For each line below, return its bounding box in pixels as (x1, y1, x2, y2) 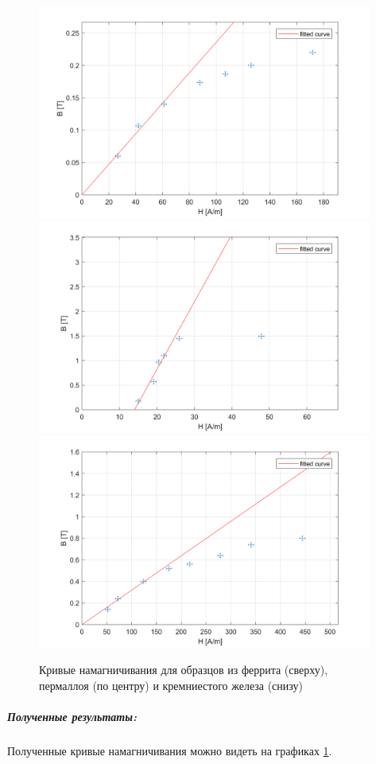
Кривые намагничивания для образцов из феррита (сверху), (39, 661, 328, 678)
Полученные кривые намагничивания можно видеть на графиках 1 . (7, 743, 332, 759)
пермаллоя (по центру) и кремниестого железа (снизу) (39, 676, 303, 693)
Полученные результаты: (7, 708, 137, 725)
